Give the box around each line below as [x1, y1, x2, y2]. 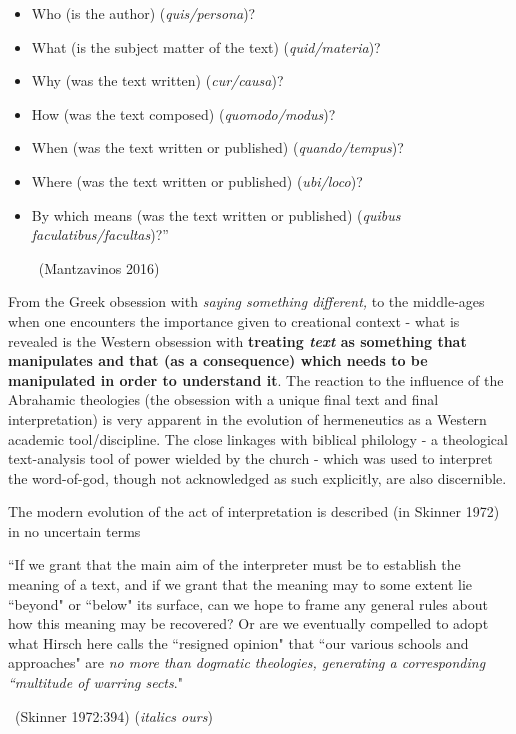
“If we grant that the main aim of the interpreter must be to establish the [8, 554, 461, 575]
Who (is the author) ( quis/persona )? [31, 3, 256, 23]
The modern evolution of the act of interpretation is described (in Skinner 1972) [8, 501, 500, 522]
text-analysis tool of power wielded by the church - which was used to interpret [8, 448, 493, 469]
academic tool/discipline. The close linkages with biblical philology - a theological [8, 428, 508, 449]
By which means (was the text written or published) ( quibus [31, 204, 401, 225]
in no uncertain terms [8, 520, 141, 541]
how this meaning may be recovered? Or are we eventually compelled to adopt [8, 613, 489, 634]
